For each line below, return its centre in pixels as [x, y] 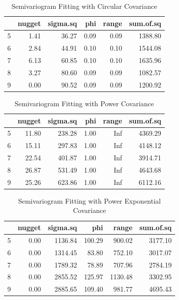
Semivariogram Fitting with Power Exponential [89, 200]
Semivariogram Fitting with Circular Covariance [84, 6]
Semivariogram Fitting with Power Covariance [84, 103]
